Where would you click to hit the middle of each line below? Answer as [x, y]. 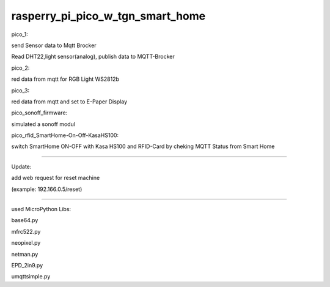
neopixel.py [26, 243]
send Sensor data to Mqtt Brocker [54, 45]
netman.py [25, 254]
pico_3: [20, 90]
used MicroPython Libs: [41, 209]
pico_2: [20, 68]
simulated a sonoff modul [43, 124]
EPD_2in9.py [27, 265]
